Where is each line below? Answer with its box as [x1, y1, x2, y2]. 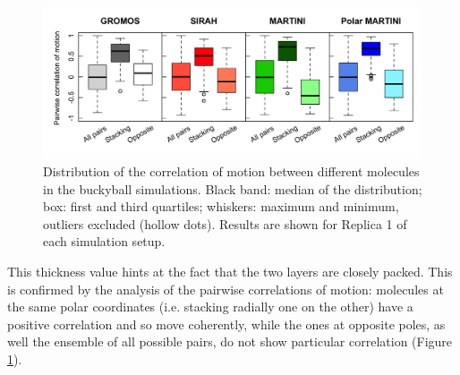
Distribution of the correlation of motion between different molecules [43, 161, 420, 180]
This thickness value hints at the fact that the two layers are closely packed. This [7, 261, 453, 280]
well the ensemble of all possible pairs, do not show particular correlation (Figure [7, 332, 453, 351]
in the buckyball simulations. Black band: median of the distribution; [43, 179, 422, 198]
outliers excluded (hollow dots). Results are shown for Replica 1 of [43, 214, 407, 233]
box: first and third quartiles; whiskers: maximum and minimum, [43, 197, 399, 216]
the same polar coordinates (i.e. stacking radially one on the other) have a [7, 297, 413, 316]
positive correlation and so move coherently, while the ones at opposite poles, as [7, 314, 446, 333]
